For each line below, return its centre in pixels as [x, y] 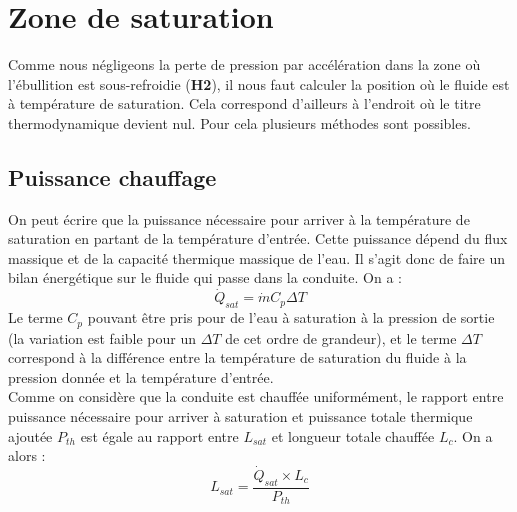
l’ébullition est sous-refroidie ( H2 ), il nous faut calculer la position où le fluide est [259, 83]
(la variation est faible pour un [102, 337]
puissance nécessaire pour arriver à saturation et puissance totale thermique [240, 415]
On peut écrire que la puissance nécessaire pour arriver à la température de [239, 218]
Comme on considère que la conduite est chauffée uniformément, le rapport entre [256, 396]
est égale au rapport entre [159, 435]
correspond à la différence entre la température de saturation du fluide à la [237, 357]
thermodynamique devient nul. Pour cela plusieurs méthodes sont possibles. [239, 122]
